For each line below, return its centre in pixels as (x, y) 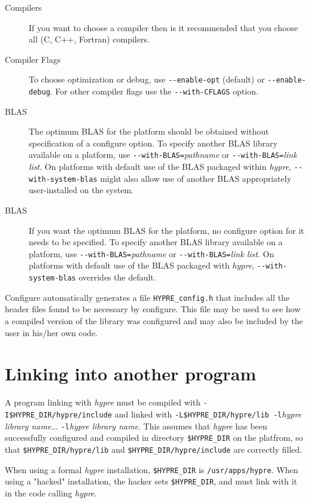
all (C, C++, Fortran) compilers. (89, 39)
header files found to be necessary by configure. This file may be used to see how (153, 309)
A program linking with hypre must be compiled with (103, 402)
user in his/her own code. (51, 332)
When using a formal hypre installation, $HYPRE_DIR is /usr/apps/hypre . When (152, 469)
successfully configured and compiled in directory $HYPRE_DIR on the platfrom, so (154, 438)
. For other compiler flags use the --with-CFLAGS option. (154, 91)
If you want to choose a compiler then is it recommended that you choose (163, 27)
